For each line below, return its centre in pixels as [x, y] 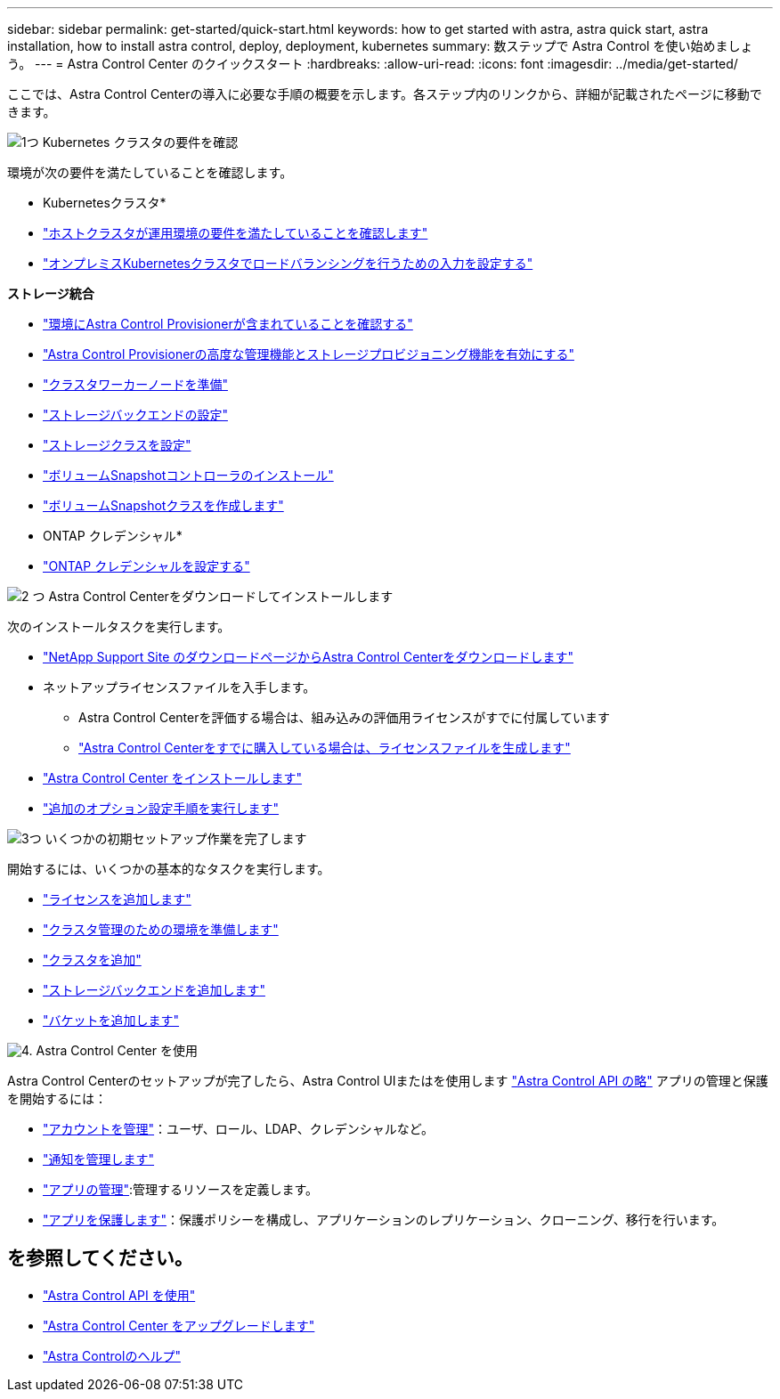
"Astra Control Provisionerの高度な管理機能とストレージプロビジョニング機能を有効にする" [309, 354]
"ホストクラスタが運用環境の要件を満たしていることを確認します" [236, 233]
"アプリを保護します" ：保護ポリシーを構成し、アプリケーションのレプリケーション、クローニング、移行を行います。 [384, 1220]
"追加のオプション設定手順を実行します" [161, 808]
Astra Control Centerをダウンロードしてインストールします [221, 596]
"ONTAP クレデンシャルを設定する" [146, 566]
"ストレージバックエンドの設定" [135, 415]
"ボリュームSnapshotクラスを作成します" [163, 505]
